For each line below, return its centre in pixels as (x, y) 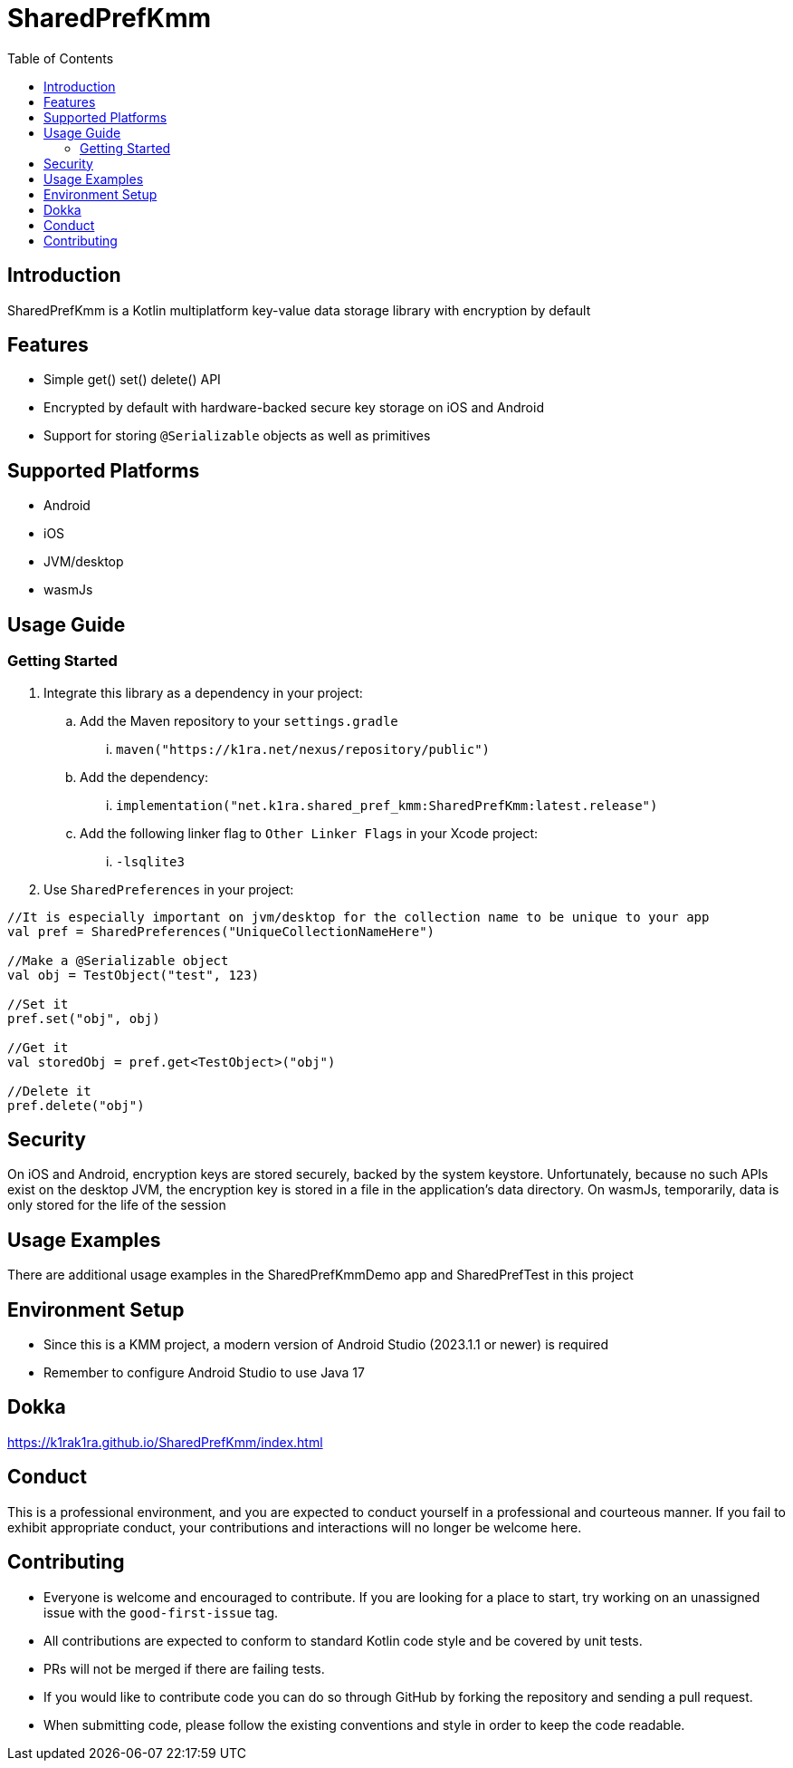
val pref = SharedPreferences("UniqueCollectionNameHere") (221, 931)
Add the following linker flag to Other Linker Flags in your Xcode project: (309, 833)
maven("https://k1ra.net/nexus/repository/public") (303, 749)
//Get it (38, 1047)
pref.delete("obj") (76, 1105)
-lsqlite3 (150, 861)
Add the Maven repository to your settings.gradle (239, 720)
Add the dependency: (144, 777)
